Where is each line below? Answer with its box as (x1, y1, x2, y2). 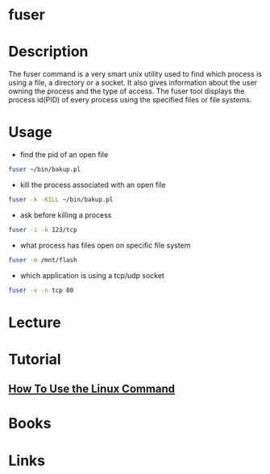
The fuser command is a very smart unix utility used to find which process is (8, 69, 262, 79)
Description (8, 43, 89, 61)
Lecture (8, 313, 62, 331)
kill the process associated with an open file (19, 180, 167, 189)
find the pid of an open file (19, 150, 109, 160)
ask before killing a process (19, 210, 112, 219)
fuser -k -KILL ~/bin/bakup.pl (8, 195, 114, 203)
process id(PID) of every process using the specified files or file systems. (8, 95, 252, 105)
